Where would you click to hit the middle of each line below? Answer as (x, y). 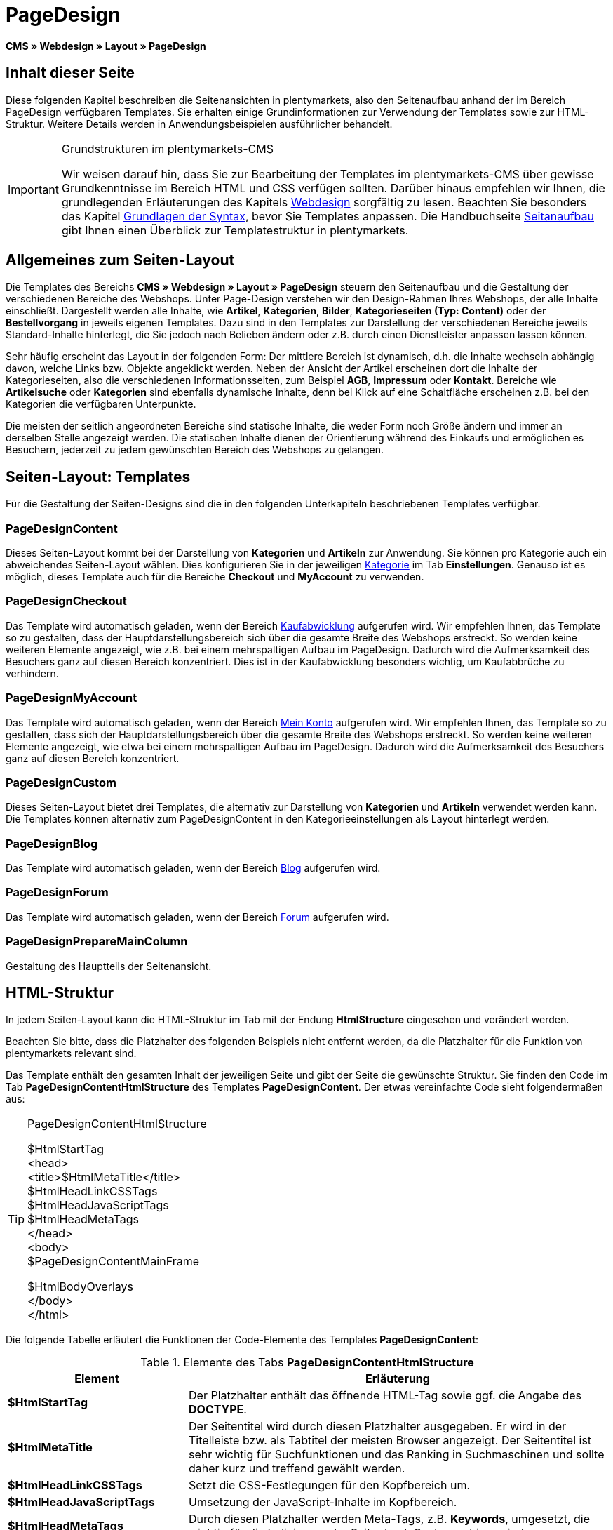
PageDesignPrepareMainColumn (97, 942)
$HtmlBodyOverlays (81, 1287)
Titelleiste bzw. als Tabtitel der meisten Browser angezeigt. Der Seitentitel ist (390, 1441)
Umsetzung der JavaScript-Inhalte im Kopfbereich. (323, 1502)
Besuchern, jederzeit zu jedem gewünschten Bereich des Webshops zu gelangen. (195, 450)
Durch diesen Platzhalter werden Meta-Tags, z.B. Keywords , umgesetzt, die (390, 1519)
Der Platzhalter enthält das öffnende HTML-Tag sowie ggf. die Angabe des (385, 1396)
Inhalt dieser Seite (70, 73)
